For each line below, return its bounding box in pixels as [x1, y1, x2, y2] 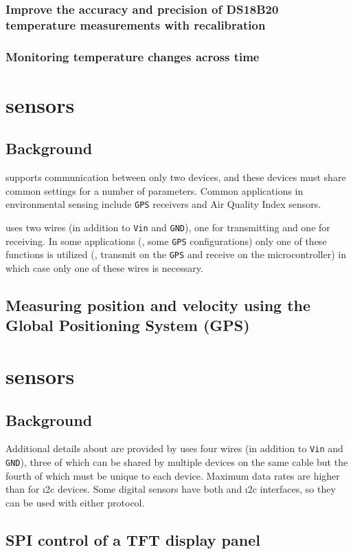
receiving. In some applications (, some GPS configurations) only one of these [5, 233, 327, 248]
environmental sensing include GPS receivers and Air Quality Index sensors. [5, 197, 321, 211]
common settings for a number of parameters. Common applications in [5, 183, 304, 198]
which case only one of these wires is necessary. [5, 261, 203, 275]
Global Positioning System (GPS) [5, 315, 250, 336]
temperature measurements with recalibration [5, 16, 266, 33]
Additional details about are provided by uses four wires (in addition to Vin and [5, 441, 343, 456]
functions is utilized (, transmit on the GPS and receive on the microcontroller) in [5, 247, 346, 262]
